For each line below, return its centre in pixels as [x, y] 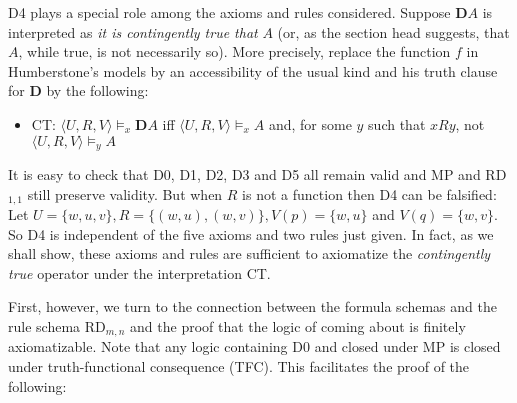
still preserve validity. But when [125, 193]
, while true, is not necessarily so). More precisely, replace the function [234, 51]
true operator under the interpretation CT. [139, 272]
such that [397, 123]
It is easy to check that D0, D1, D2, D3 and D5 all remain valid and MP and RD [257, 174]
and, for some [310, 123]
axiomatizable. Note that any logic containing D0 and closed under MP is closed [254, 346]
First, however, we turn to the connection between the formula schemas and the [252, 306]
